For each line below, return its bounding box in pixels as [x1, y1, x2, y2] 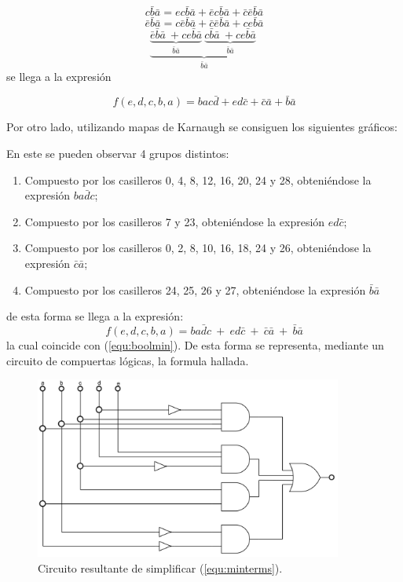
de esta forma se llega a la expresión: [6, 308, 184, 324]
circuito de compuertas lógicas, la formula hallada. [6, 352, 249, 368]
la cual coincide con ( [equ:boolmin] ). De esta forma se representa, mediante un [6, 337, 384, 353]
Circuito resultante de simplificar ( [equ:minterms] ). [38, 559, 283, 576]
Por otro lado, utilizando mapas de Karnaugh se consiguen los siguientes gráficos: [6, 119, 398, 135]
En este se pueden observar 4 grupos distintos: [6, 145, 229, 162]
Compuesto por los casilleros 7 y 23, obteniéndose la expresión [24, 213, 325, 229]
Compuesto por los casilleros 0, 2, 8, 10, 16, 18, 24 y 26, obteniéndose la [24, 240, 372, 256]
